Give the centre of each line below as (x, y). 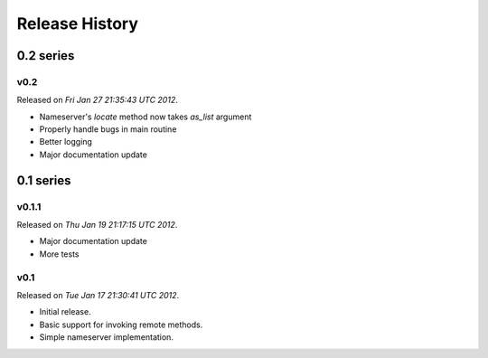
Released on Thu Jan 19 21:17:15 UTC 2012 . (97, 225)
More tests (60, 254)
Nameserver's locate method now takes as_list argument (145, 117)
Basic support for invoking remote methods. (121, 325)
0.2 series (46, 56)
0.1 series (44, 180)
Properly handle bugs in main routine (108, 129)
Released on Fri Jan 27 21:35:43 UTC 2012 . (97, 100)
